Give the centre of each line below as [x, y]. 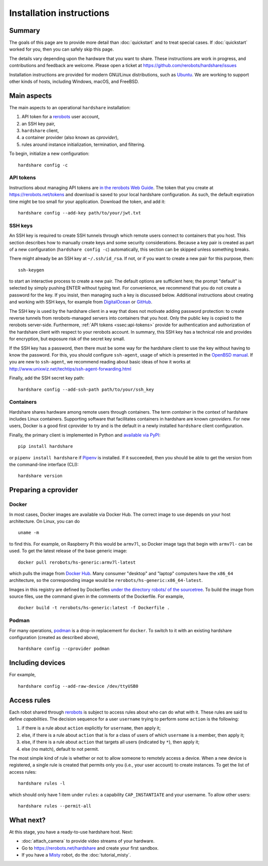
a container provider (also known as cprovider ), [70, 138]
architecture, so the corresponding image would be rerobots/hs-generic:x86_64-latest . [106, 580]
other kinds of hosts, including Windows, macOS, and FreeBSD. [74, 81]
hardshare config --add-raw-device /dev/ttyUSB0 [78, 686]
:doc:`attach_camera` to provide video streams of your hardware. [88, 841]
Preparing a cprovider [44, 490]
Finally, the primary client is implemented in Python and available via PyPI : [85, 435]
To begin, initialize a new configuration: [49, 153]
